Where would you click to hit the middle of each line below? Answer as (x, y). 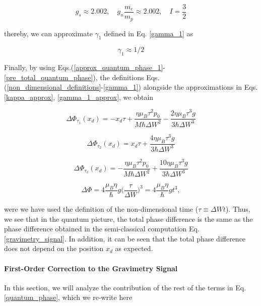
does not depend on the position (54, 248)
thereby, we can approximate (48, 33)
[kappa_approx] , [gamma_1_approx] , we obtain (79, 97)
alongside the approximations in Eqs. (201, 87)
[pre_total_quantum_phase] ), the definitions (74, 77)
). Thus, (238, 209)
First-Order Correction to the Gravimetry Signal (91, 268)
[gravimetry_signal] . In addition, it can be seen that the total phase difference (125, 238)
